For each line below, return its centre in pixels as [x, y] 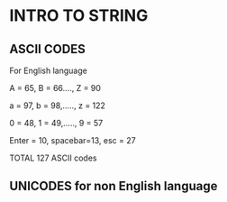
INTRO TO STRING [79, 16]
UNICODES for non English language [113, 186]
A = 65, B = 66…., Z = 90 [55, 88]
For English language [48, 70]
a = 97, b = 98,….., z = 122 [58, 106]
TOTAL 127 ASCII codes [53, 158]
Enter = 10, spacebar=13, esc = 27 [73, 140]
